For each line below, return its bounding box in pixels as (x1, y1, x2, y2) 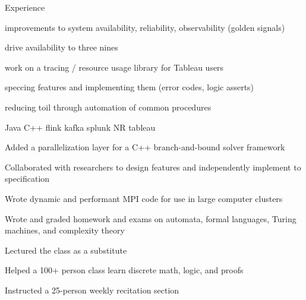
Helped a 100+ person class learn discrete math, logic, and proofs (5, 264, 244, 276)
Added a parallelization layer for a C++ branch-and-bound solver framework (5, 141, 285, 153)
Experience (5, 1, 45, 13)
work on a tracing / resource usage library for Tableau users (5, 61, 224, 73)
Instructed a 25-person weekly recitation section (5, 283, 179, 296)
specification (5, 172, 50, 185)
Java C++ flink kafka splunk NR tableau (5, 121, 156, 133)
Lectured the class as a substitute (5, 244, 127, 256)
